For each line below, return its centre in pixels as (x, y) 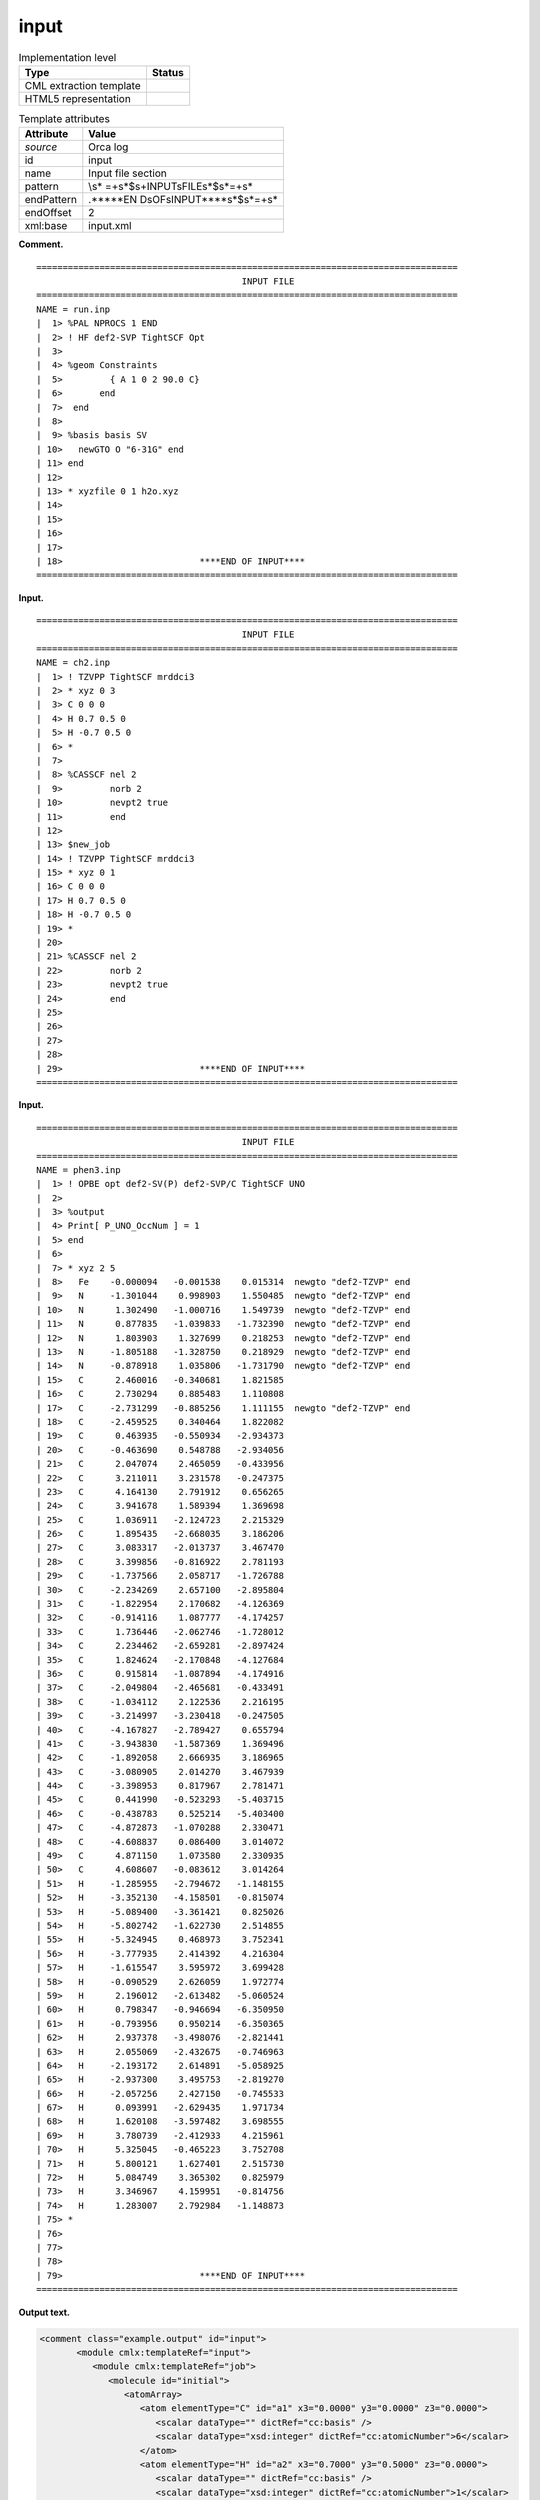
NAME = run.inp (73, 309)
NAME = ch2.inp (73, 663)
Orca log (108, 147)
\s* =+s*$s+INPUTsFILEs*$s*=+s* (171, 187)
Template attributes (64, 119)
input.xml (110, 226)
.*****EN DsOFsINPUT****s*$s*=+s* (183, 200)
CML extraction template (82, 85)
